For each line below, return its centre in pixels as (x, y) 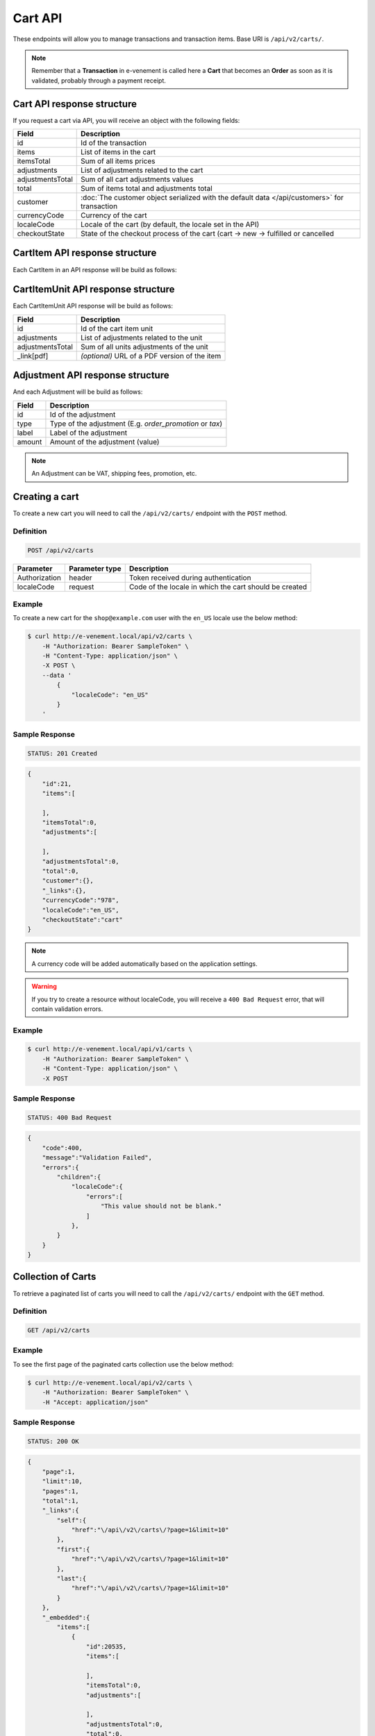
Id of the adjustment (83, 415)
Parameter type (95, 568)
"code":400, (62, 1148)
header (81, 578)
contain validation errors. (67, 1009)
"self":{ (72, 1520)
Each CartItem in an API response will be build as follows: (95, 269)
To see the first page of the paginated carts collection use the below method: (123, 1364)
